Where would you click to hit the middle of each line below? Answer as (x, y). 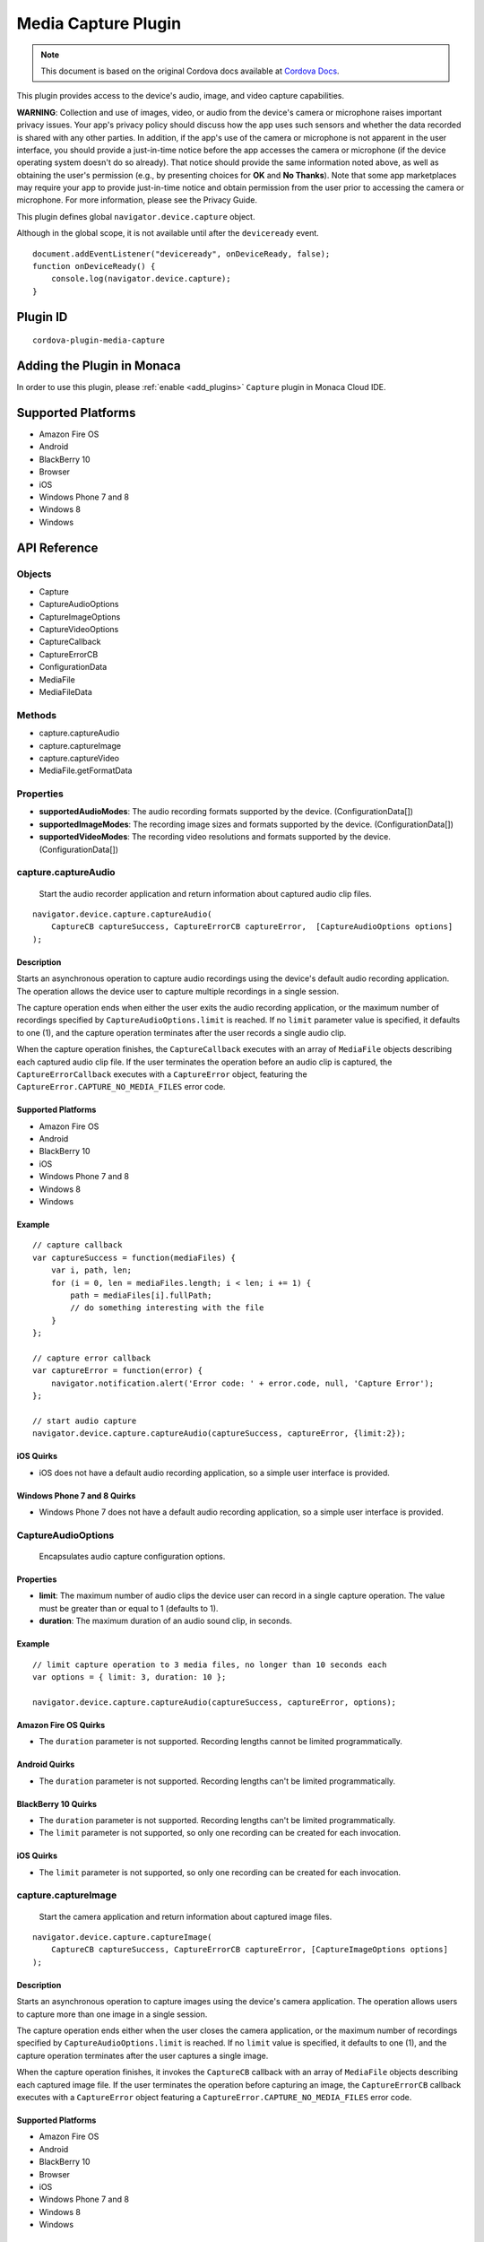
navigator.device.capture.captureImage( (122, 1938)
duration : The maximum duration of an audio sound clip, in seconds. (166, 1621)
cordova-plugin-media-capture (99, 340)
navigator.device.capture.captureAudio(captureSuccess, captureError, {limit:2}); (219, 1434)
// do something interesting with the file (167, 1308)
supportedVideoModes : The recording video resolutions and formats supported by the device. (215, 837)
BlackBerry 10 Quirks (57, 1803)
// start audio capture (85, 1421)
